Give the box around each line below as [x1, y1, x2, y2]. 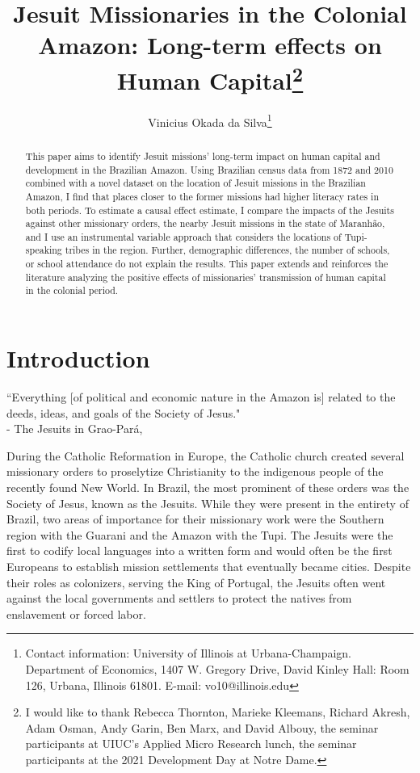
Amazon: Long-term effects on [38, 28, 382, 61]
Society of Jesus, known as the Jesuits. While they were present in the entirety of [6, 494, 409, 511]
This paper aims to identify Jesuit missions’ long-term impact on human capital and [25, 149, 380, 162]
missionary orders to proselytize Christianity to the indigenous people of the [6, 463, 384, 480]
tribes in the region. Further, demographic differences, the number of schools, [65, 243, 390, 257]
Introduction [6, 342, 150, 375]
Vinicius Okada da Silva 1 [148, 111, 272, 130]
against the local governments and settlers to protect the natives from [6, 590, 352, 607]
